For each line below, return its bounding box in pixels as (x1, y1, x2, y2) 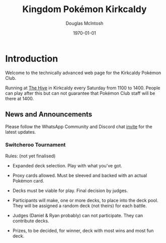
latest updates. (5, 129, 36, 135)
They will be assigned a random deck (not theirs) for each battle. (12, 203, 147, 209)
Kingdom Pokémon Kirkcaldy (22, 4, 147, 15)
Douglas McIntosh (65, 20, 104, 26)
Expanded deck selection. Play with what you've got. (12, 162, 122, 168)
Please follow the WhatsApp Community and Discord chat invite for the (5, 124, 152, 130)
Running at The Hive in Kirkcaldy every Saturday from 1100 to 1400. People (5, 85, 160, 91)
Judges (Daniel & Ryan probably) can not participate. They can (12, 212, 143, 218)
